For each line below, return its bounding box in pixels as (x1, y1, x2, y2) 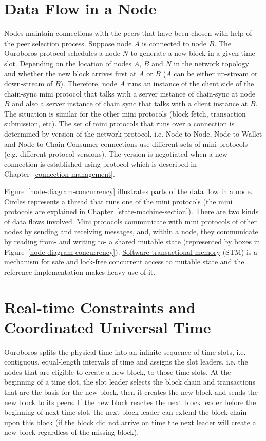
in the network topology (174, 57, 249, 68)
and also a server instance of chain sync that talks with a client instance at (12, 98, 248, 109)
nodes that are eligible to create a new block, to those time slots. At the (4, 366, 231, 377)
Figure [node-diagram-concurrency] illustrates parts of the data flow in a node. (4, 186, 253, 197)
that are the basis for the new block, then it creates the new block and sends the (4, 387, 258, 397)
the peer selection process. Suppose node (4, 37, 132, 48)
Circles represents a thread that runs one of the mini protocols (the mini (4, 196, 233, 206)
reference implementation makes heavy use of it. (4, 266, 156, 277)
